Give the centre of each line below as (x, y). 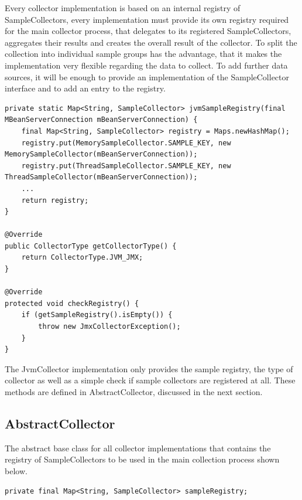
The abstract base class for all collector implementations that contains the (138, 448)
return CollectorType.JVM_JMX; (82, 258)
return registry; (55, 200)
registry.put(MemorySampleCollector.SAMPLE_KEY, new (126, 143)
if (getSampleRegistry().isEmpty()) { (97, 315)
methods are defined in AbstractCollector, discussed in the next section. (134, 392)
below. (16, 470)
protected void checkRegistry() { (72, 303)
